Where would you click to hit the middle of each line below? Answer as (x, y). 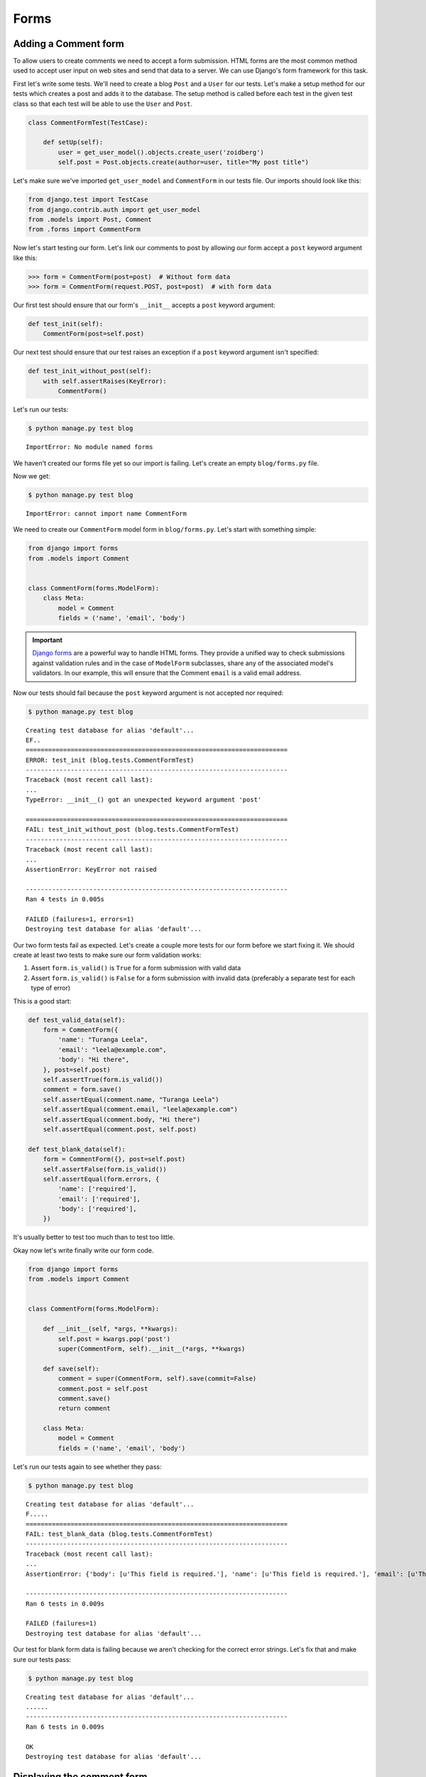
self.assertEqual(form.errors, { (101, 1179)
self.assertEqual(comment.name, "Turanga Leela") (131, 1099)
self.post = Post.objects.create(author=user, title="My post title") (183, 162)
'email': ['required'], (99, 1199)
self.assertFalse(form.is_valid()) (105, 1169)
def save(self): (71, 1369)
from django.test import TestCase (88, 200)
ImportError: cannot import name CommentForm (106, 513)
